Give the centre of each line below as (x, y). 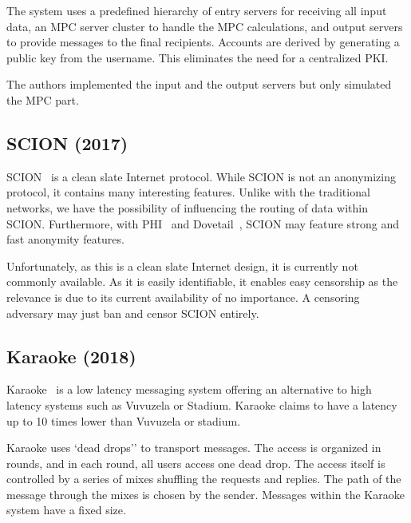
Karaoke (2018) (71, 356)
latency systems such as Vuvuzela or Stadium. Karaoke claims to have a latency (202, 404)
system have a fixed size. (66, 510)
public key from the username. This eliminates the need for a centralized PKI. (198, 57)
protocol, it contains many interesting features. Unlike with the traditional (188, 192)
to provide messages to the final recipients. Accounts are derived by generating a (203, 42)
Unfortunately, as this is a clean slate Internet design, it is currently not (182, 265)
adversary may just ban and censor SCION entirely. (133, 313)
